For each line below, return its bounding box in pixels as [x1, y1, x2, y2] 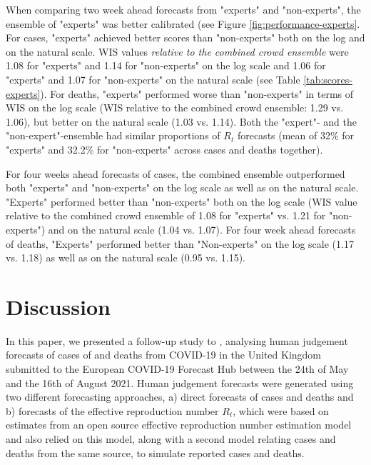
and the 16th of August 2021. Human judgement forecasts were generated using [6, 375, 354, 390]
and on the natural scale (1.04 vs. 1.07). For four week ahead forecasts [48, 221, 356, 236]
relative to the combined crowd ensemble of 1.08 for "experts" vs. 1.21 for [6, 208, 326, 223]
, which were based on [233, 403, 329, 418]
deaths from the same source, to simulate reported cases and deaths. [6, 445, 305, 460]
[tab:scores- [303, 71, 352, 86]
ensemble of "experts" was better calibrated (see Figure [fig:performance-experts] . [6, 16, 360, 31]
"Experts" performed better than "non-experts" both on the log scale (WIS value [6, 194, 357, 209]
